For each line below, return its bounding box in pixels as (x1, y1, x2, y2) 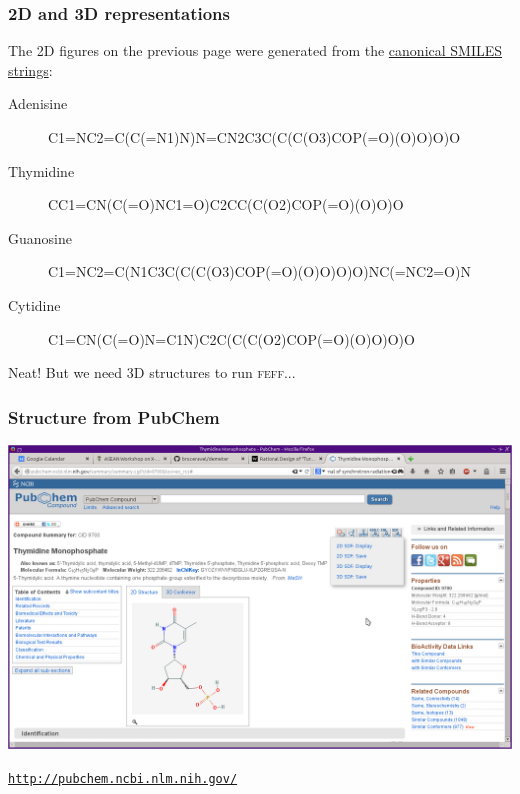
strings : (8, 59, 53, 80)
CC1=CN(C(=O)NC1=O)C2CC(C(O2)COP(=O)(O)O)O (48, 194, 404, 215)
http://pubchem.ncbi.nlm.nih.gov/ (8, 771, 238, 786)
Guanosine (8, 227, 72, 248)
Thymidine (8, 160, 75, 181)
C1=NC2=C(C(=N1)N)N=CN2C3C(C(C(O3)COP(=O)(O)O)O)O (48, 127, 461, 147)
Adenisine (8, 93, 68, 114)
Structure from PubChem (8, 404, 220, 429)
